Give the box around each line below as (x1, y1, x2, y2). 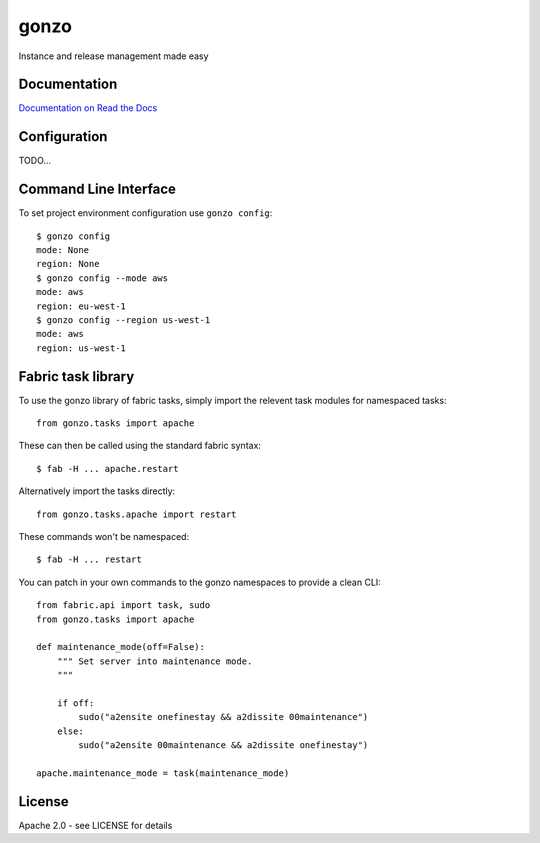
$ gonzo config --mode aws (36, 272, 169, 284)
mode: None (36, 245, 90, 256)
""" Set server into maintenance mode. (56, 655, 253, 667)
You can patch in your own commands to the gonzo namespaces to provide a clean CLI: (18, 576, 382, 588)
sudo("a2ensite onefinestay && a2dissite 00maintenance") (78, 711, 369, 723)
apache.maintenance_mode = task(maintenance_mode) (36, 767, 290, 779)
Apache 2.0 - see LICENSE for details (18, 819, 173, 831)
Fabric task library (18, 368, 135, 385)
